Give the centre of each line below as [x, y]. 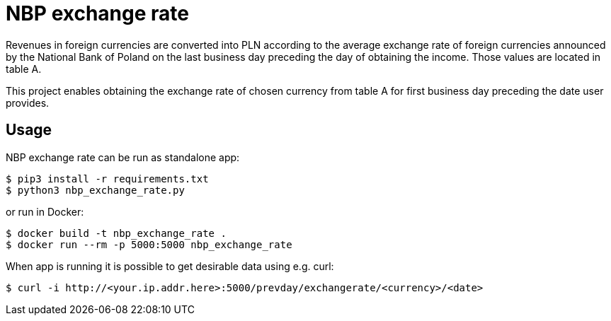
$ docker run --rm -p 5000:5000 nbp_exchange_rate [149, 244]
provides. [28, 103]
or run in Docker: [45, 211]
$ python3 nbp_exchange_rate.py [95, 190]
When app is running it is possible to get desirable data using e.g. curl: [170, 266]
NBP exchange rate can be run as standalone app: [123, 157]
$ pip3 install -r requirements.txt [107, 179]
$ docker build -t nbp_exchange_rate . [116, 233]
